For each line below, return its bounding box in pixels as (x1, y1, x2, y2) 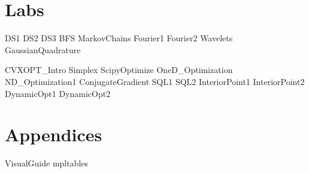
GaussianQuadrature (5, 43, 81, 56)
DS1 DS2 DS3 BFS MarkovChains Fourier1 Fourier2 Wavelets (5, 32, 233, 44)
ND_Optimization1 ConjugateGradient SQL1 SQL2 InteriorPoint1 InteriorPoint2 (5, 75, 305, 87)
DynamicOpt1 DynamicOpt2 (5, 87, 111, 99)
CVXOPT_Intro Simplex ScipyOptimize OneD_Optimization (5, 63, 233, 76)
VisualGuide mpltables (5, 157, 89, 169)
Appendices (5, 122, 102, 147)
